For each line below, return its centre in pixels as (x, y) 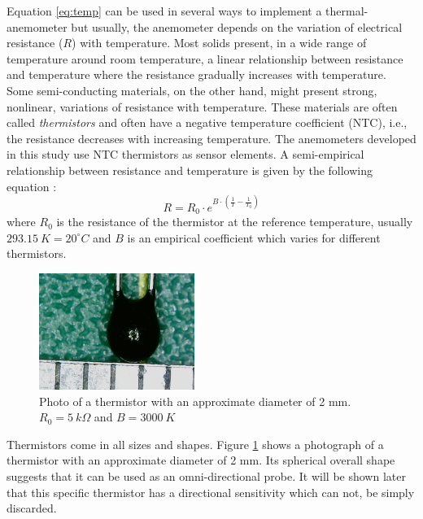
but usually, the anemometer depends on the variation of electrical (237, 26)
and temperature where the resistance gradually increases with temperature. (196, 74)
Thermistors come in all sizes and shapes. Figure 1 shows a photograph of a (195, 444)
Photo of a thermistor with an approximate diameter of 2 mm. (195, 401)
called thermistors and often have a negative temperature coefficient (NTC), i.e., (207, 122)
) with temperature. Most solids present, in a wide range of (219, 43)
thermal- (347, 11)
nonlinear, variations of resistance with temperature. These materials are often (202, 106)
